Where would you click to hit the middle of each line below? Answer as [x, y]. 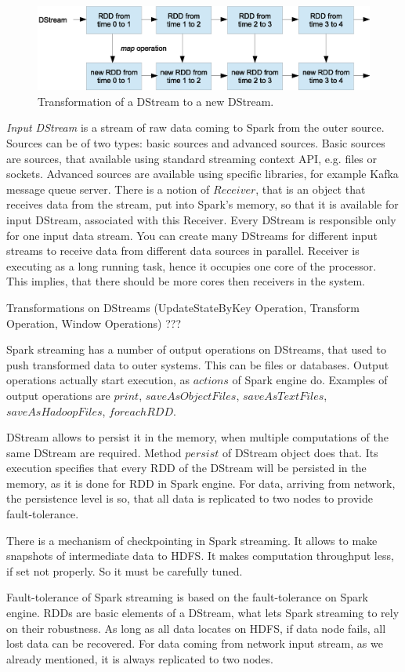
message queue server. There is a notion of [108, 189]
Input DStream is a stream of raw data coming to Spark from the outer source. [195, 127]
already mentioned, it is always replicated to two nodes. [140, 658]
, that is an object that [311, 189]
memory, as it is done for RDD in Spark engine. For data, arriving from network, [201, 483]
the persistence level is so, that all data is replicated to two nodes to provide [190, 498]
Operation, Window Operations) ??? [94, 323]
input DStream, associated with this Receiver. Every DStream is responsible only [201, 219]
